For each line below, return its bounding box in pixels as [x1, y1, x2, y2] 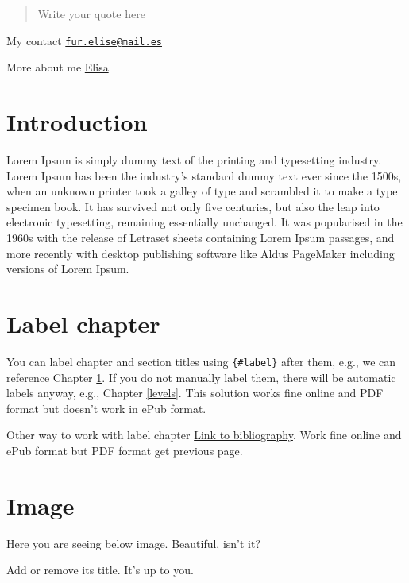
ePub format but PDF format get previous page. [6, 442, 243, 458]
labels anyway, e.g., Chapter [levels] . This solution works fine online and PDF [6, 384, 384, 401]
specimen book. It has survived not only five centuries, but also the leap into [6, 198, 380, 214]
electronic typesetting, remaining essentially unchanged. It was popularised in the [6, 214, 403, 230]
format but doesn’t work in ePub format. [6, 400, 206, 416]
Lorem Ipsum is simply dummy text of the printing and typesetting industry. [6, 151, 382, 168]
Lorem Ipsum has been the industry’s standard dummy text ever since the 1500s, [6, 167, 402, 183]
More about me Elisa [6, 59, 109, 75]
